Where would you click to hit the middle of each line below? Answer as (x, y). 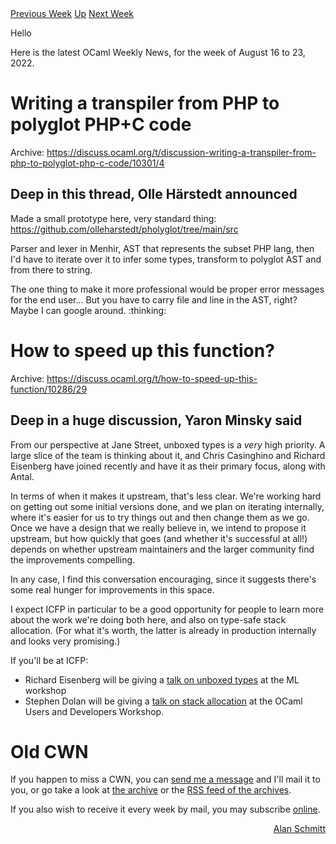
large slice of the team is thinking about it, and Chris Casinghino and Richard (168, 455)
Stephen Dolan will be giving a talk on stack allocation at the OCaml (163, 701)
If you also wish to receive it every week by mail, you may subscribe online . (165, 809)
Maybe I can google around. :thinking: (88, 310)
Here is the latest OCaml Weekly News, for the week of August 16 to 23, (158, 52)
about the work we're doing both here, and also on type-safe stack (148, 619)
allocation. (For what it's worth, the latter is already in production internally (163, 630)
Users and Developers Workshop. (94, 711)
